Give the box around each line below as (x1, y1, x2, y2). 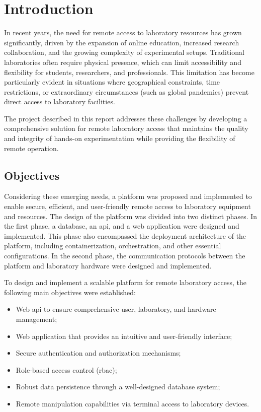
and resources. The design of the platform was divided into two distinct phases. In (4, 211, 257, 221)
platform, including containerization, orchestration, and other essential (4, 240, 221, 251)
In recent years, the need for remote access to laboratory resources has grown (4, 27, 242, 38)
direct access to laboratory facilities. (4, 96, 115, 107)
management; (16, 313, 57, 324)
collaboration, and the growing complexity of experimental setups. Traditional (4, 47, 244, 57)
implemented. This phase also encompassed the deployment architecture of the (4, 230, 246, 241)
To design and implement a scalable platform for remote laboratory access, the (4, 277, 246, 288)
